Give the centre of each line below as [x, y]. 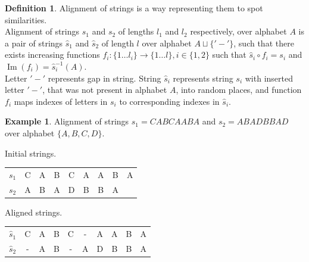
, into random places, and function [239, 90]
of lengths [136, 31]
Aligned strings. [34, 212]
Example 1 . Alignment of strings [67, 121]
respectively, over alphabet [238, 31]
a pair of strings [34, 43]
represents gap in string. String [104, 78]
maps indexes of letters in [61, 101]
